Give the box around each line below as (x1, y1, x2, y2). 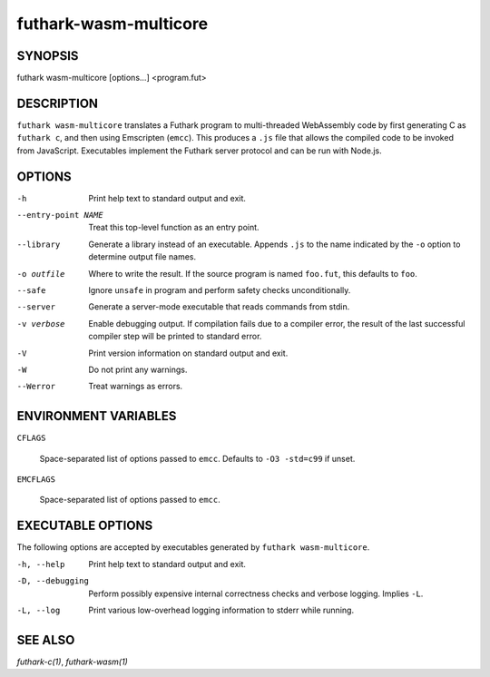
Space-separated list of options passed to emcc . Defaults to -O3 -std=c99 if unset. (39, 453, 356, 464)
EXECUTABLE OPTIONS (16, 518, 153, 534)
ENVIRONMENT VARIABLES (16, 408, 177, 424)
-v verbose (16, 319, 65, 329)
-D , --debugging (16, 576, 90, 586)
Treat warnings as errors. (88, 381, 183, 392)
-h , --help (16, 559, 65, 569)
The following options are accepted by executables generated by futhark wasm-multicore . (16, 542, 370, 553)
